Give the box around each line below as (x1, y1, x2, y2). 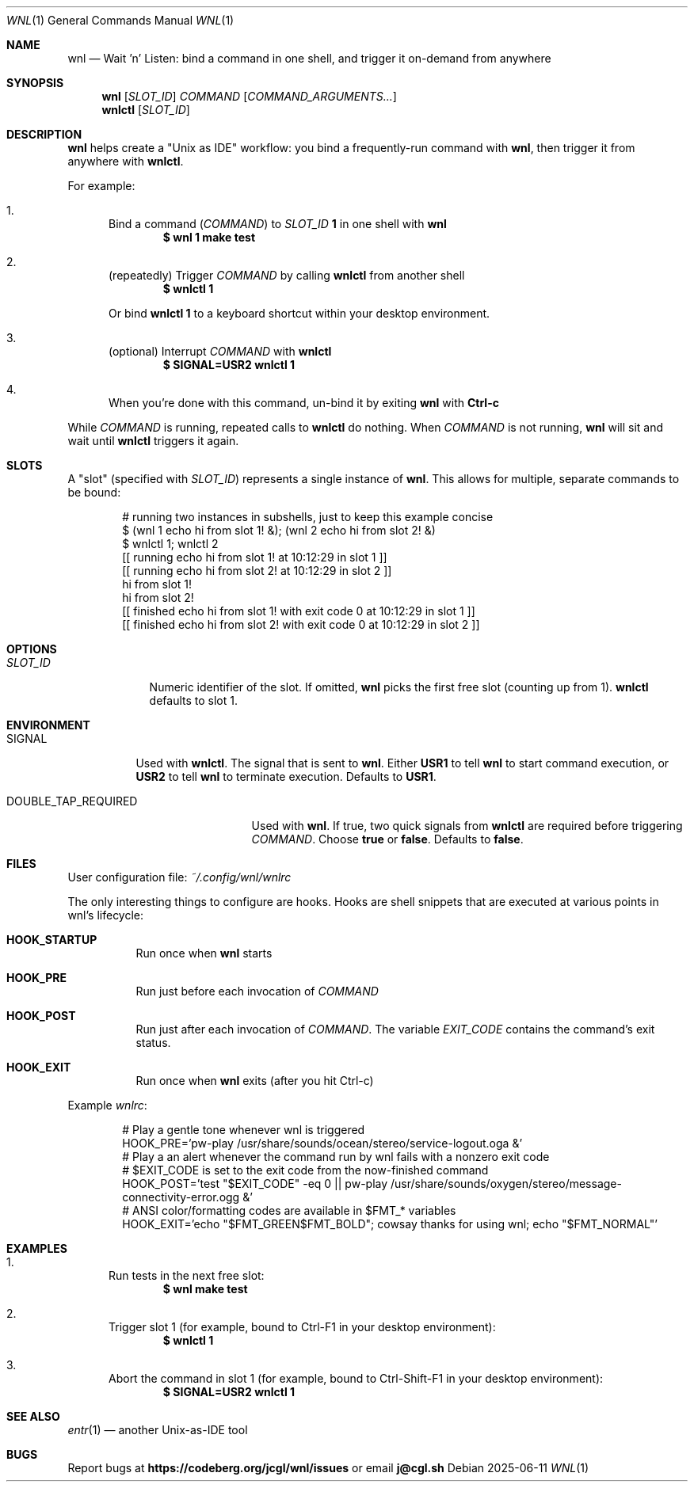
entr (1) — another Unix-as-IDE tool (67, 1423, 248, 1437)
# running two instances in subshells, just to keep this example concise (122, 510, 494, 523)
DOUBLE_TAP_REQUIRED (6, 794, 138, 808)
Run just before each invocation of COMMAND (135, 984, 379, 998)
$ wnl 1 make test (162, 230, 256, 244)
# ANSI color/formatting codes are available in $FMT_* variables (122, 1204, 456, 1217)
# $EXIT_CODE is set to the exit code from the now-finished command (122, 1163, 489, 1177)
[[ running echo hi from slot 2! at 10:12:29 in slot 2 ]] (122, 564, 392, 577)
